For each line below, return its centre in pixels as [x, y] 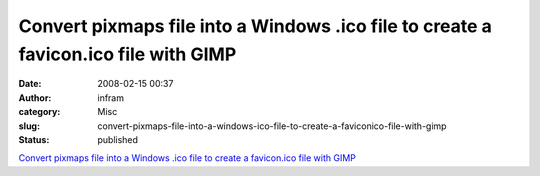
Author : [35, 97]
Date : [30, 84]
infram [111, 97]
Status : [34, 139]
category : [39, 112]
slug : [29, 126]
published [118, 139]
